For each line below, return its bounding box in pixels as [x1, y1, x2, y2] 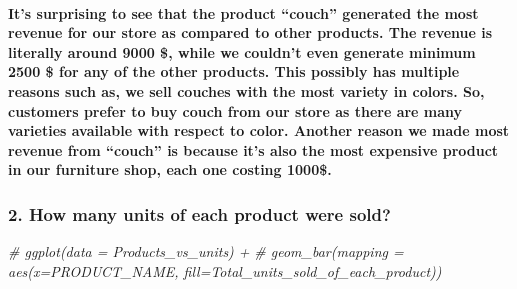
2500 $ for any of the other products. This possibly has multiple [8, 61, 460, 82]
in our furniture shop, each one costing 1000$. [8, 159, 332, 180]
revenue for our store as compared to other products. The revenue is [8, 22, 493, 43]
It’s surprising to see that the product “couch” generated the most [8, 2, 479, 23]
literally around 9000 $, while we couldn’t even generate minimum [8, 41, 476, 62]
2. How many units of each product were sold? [8, 201, 391, 226]
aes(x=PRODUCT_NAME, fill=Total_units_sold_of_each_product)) [8, 260, 442, 281]
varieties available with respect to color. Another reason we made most [8, 120, 510, 141]
